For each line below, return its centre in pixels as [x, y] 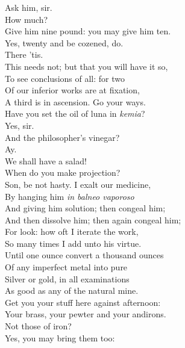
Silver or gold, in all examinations [67, 278]
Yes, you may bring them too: [60, 337]
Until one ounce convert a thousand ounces [84, 255]
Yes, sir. [20, 125]
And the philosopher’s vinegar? [62, 137]
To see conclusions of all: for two [65, 78]
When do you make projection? [63, 172]
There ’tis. [24, 54]
